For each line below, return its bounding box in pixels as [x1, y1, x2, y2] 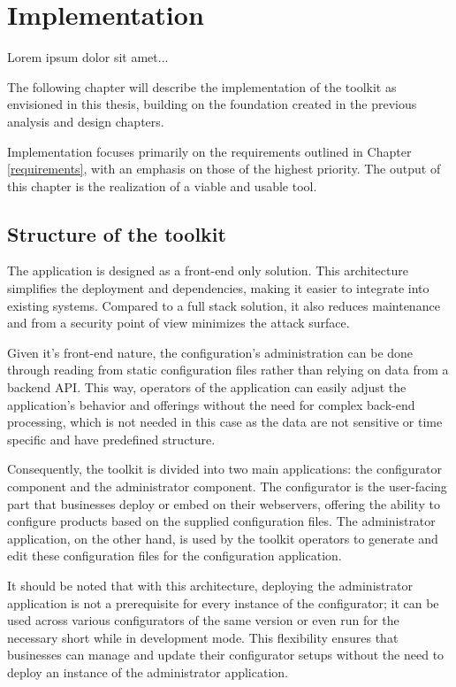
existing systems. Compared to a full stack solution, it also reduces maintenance [7, 296, 440, 314]
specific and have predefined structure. [7, 429, 216, 448]
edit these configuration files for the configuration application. [7, 546, 342, 565]
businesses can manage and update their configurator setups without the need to [7, 645, 445, 664]
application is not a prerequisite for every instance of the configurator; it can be [7, 593, 439, 612]
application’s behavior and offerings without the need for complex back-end [7, 395, 415, 413]
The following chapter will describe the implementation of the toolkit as [7, 77, 397, 96]
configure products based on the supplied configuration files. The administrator [7, 512, 436, 530]
